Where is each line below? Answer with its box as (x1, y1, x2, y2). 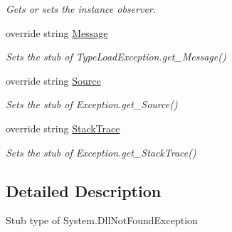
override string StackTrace (6, 120, 120, 135)
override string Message (6, 25, 108, 40)
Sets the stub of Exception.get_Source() (6, 97, 178, 112)
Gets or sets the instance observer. (6, 1, 157, 16)
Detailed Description (6, 179, 162, 201)
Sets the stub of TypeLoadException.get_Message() (6, 49, 226, 64)
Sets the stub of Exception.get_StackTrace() (6, 144, 196, 159)
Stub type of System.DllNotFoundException (6, 213, 198, 228)
